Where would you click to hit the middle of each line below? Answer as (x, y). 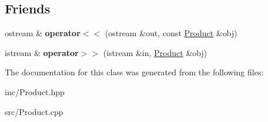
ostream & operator (43, 33)
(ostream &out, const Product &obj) (171, 33)
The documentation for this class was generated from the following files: (134, 72)
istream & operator (42, 52)
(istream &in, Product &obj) (155, 52)
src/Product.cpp (34, 111)
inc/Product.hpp (35, 91)
